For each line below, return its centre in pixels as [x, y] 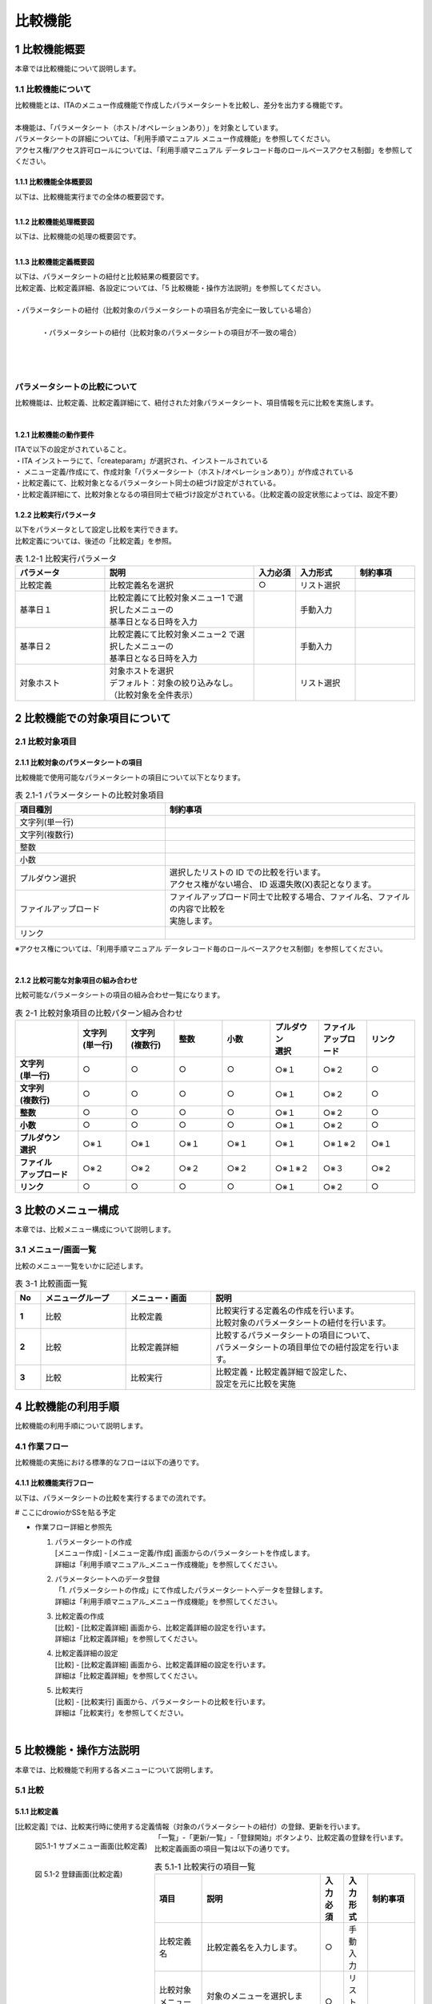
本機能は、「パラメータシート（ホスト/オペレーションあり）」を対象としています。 [149, 127]
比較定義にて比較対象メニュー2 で [173, 635]
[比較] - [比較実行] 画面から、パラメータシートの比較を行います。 [162, 1701]
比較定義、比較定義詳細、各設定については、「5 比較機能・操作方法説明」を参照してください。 [170, 288]
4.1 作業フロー [42, 1446]
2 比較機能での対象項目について [93, 718]
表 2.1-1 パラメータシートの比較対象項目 [89, 795]
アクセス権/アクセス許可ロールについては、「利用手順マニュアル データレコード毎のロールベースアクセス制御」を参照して [214, 150]
